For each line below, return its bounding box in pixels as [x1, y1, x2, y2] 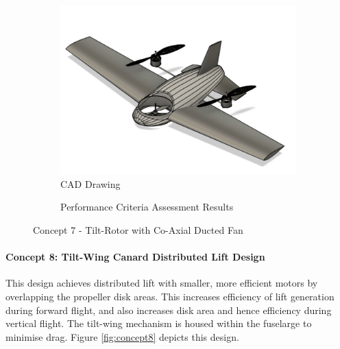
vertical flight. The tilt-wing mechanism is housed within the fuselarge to [5, 316, 312, 330]
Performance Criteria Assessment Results [60, 200, 234, 214]
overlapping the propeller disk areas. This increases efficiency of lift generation [5, 289, 335, 303]
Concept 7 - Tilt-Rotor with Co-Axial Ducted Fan [33, 222, 243, 237]
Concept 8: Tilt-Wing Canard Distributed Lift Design [5, 250, 265, 264]
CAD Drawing [60, 176, 121, 191]
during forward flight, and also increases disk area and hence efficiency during [5, 302, 332, 317]
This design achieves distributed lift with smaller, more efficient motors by [5, 276, 318, 290]
